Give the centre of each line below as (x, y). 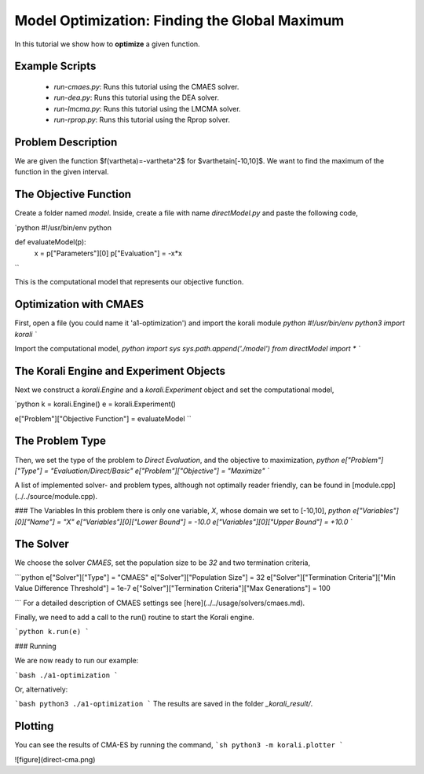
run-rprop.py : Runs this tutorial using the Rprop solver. (142, 120)
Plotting (34, 726)
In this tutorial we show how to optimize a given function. (107, 44)
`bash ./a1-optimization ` (66, 675)
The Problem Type (60, 441)
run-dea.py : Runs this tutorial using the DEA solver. (137, 97)
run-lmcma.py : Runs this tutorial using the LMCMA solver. (147, 108)
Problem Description (66, 142)
